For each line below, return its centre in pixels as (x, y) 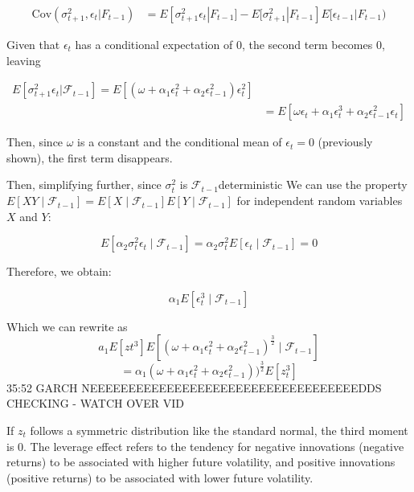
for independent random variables (320, 201)
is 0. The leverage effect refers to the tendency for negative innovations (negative (205, 446)
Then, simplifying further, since (84, 184)
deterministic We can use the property (313, 184)
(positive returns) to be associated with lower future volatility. (160, 477)
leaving (24, 60)
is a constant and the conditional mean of (180, 142)
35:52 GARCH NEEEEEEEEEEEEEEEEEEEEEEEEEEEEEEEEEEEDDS (194, 387)
